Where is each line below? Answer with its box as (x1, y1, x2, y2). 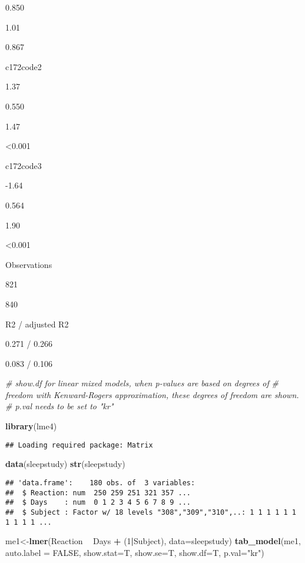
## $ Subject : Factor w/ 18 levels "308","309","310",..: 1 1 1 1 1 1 (5, 508, 296, 516)
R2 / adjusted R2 (5, 317, 69, 330)
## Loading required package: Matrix (5, 441, 153, 449)
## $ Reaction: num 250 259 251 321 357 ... (5, 488, 191, 497)
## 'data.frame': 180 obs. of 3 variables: (5, 478, 195, 487)
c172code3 (5, 159, 42, 171)
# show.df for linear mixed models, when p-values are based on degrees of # (5, 377, 279, 389)
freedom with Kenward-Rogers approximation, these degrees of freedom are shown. (5, 388, 299, 400)
